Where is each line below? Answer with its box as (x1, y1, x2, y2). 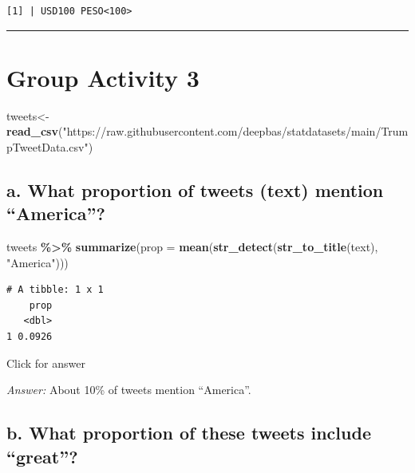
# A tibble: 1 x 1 (6, 284, 104, 296)
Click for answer (6, 354, 85, 371)
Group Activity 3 (6, 61, 200, 93)
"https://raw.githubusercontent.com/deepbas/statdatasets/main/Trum (62, 123, 409, 140)
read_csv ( (6, 123, 63, 140)
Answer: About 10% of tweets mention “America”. (6, 381, 251, 398)
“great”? (6, 443, 78, 468)
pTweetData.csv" (6, 138, 89, 155)
